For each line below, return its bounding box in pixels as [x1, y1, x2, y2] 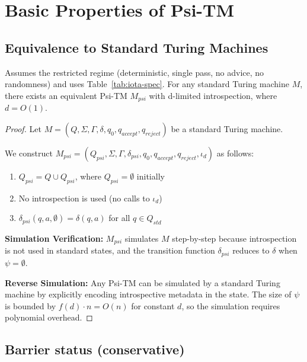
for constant [131, 299, 175, 312]
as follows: [216, 146, 254, 159]
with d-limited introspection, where [149, 89, 277, 101]
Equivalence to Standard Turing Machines [5, 38, 268, 56]
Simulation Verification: [5, 232, 104, 244]
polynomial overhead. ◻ [5, 311, 93, 323]
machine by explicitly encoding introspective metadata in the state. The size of [5, 288, 292, 300]
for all [108, 212, 130, 224]
